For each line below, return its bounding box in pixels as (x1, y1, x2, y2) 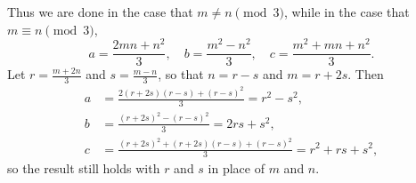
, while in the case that (283, 3, 410, 20)
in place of (208, 159, 265, 178)
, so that (158, 65, 204, 84)
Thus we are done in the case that (7, 3, 193, 20)
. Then (347, 65, 384, 84)
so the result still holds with (7, 159, 160, 178)
